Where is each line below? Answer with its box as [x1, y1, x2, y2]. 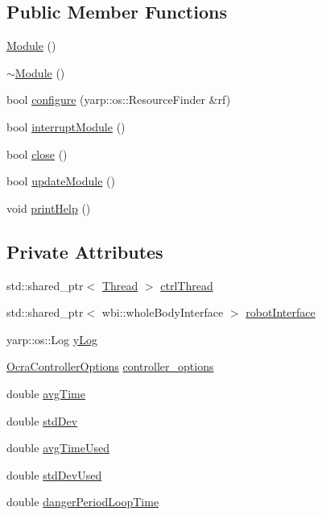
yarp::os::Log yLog [6, 330, 97, 347]
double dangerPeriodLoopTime [6, 493, 159, 510]
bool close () [6, 145, 68, 162]
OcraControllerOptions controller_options [6, 358, 214, 375]
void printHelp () [6, 199, 91, 216]
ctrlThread [160, 276, 213, 293]
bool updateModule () [6, 172, 115, 189]
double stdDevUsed [6, 466, 102, 483]
